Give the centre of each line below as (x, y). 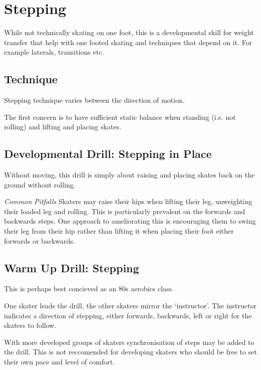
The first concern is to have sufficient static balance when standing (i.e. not (120, 117)
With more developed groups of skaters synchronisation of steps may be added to (129, 342)
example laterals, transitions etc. (54, 52)
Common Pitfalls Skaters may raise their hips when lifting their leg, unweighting (128, 201)
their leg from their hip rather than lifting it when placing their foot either (119, 231)
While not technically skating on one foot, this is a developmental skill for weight (129, 32)
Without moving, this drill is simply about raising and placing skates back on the (129, 175)
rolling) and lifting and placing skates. (63, 127)
